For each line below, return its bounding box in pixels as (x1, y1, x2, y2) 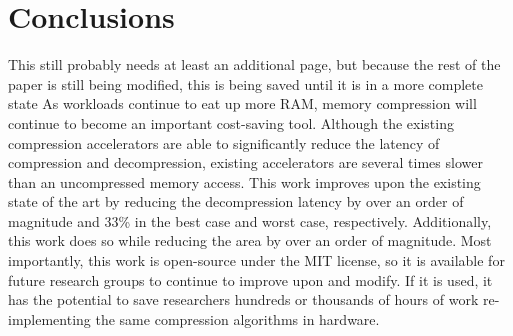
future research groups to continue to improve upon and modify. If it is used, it (8, 269, 493, 290)
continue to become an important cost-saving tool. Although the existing (8, 112, 454, 133)
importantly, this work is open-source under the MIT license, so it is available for (8, 250, 505, 271)
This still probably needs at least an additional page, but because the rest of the (8, 54, 501, 75)
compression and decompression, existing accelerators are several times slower (8, 152, 483, 173)
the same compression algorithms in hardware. (95, 308, 380, 329)
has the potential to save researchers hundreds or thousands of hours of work (8, 289, 479, 310)
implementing (8, 308, 91, 329)
